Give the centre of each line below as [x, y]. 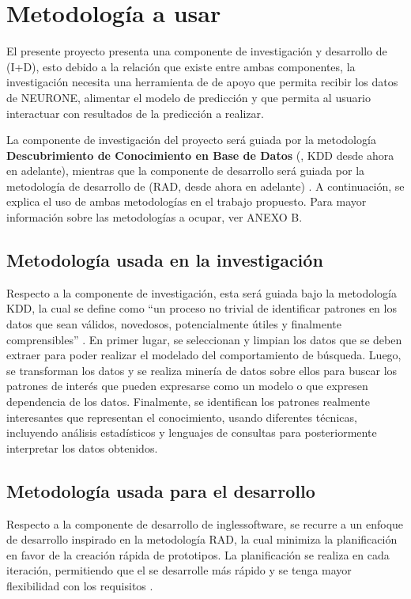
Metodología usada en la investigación [165, 260]
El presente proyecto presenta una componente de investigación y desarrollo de [197, 51]
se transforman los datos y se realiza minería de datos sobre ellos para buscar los [202, 370]
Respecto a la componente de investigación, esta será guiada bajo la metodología [202, 292]
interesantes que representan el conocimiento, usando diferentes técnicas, [182, 417]
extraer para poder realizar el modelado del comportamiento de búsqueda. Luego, [204, 355]
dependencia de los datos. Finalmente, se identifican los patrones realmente [188, 402]
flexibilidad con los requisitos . [80, 585]
